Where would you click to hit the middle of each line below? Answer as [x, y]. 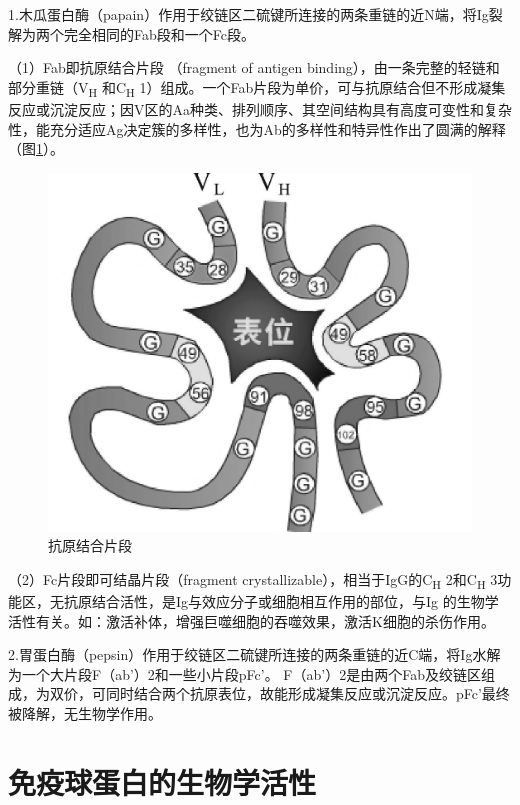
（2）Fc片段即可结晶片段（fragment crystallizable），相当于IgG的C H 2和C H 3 [253, 580]
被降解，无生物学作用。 [85, 712]
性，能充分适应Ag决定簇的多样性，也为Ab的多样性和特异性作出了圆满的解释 [257, 128]
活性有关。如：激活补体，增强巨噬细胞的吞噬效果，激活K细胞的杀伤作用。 [251, 620]
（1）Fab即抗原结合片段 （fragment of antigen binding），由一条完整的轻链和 [254, 67]
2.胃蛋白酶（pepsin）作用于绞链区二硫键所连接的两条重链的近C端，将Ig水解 [254, 654]
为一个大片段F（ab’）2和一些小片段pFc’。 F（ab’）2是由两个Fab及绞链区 [244, 673]
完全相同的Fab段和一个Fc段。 [159, 33]
